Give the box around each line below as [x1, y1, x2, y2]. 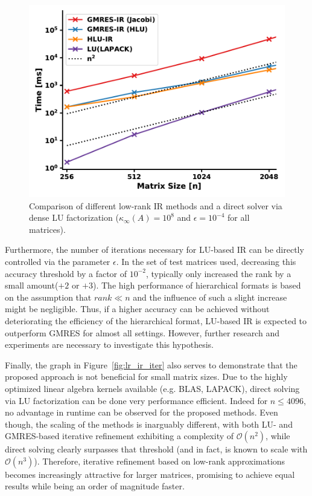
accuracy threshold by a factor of [5, 267, 127, 279]
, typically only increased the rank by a [146, 267, 291, 279]
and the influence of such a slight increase [133, 290, 287, 303]
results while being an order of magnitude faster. [5, 480, 185, 492]
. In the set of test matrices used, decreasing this [116, 255, 296, 267]
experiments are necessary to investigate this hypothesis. [5, 338, 214, 351]
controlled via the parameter [5, 255, 110, 267]
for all [228, 211, 250, 224]
